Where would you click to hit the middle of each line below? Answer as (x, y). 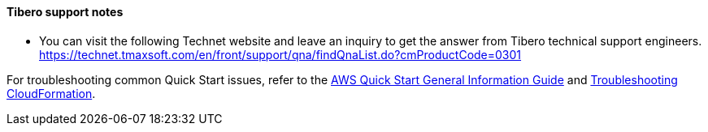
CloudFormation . (51, 93)
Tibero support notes (65, 12)
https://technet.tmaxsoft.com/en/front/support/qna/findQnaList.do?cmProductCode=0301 (280, 54)
